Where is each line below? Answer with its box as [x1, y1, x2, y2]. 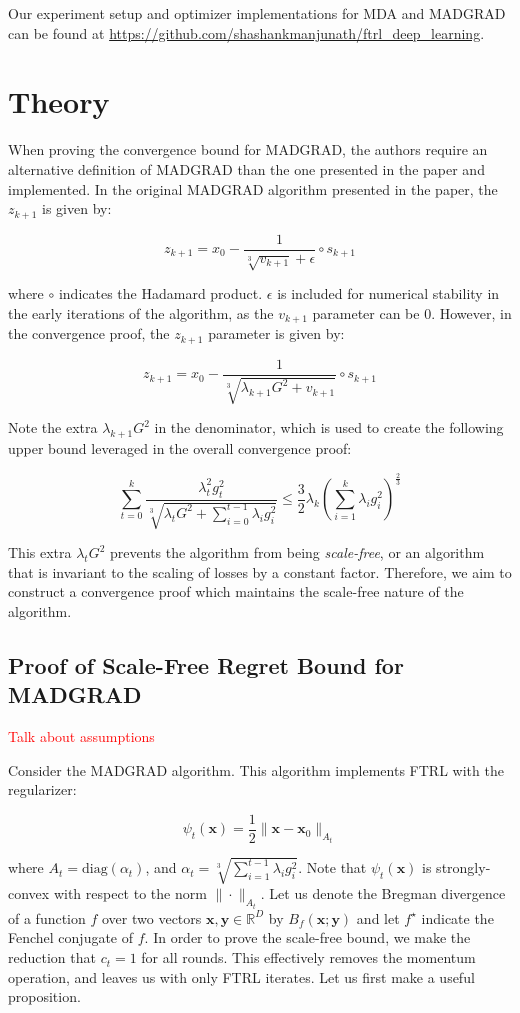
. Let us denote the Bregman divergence [260, 883, 506, 904]
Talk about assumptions [8, 726, 155, 747]
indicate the [421, 907, 494, 928]
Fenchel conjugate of [8, 927, 134, 948]
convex [8, 883, 50, 904]
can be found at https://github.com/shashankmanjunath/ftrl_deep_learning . [8, 22, 485, 43]
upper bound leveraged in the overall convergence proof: [8, 438, 352, 459]
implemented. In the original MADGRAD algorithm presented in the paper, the [8, 178, 498, 199]
